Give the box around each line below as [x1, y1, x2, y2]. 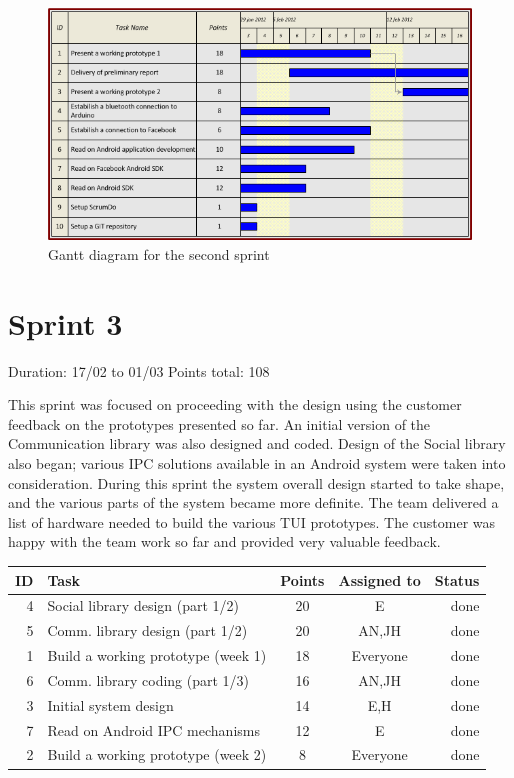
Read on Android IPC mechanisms [47, 719, 260, 740]
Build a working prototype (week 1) [47, 645, 267, 666]
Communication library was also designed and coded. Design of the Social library [8, 433, 506, 454]
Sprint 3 [8, 302, 123, 343]
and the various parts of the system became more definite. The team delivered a [8, 492, 499, 513]
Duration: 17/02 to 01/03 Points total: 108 [8, 360, 270, 381]
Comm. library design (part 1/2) [47, 620, 248, 641]
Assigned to [338, 569, 421, 590]
